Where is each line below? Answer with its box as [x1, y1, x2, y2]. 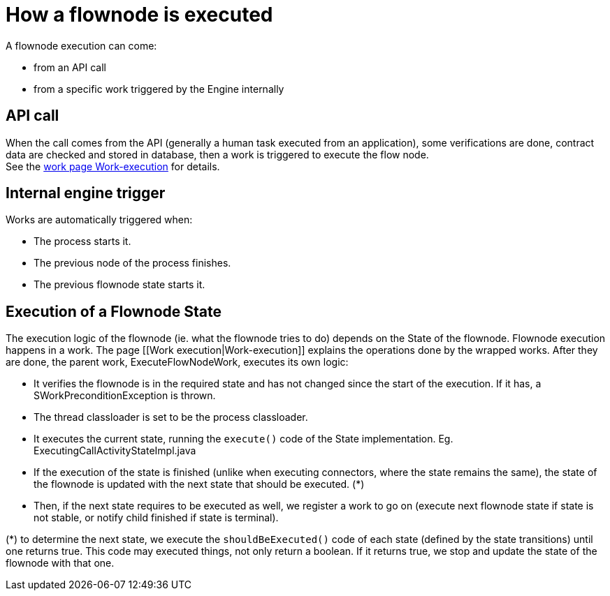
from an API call [34, 61, 106, 73]
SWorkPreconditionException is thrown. [34, 389, 216, 402]
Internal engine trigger [6, 184, 166, 202]
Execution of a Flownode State [6, 302, 222, 320]
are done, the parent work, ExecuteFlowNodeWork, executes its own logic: [6, 356, 349, 368]
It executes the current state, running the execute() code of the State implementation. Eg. [34, 433, 453, 445]
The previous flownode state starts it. [34, 278, 205, 291]
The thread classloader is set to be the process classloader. [34, 411, 308, 424]
